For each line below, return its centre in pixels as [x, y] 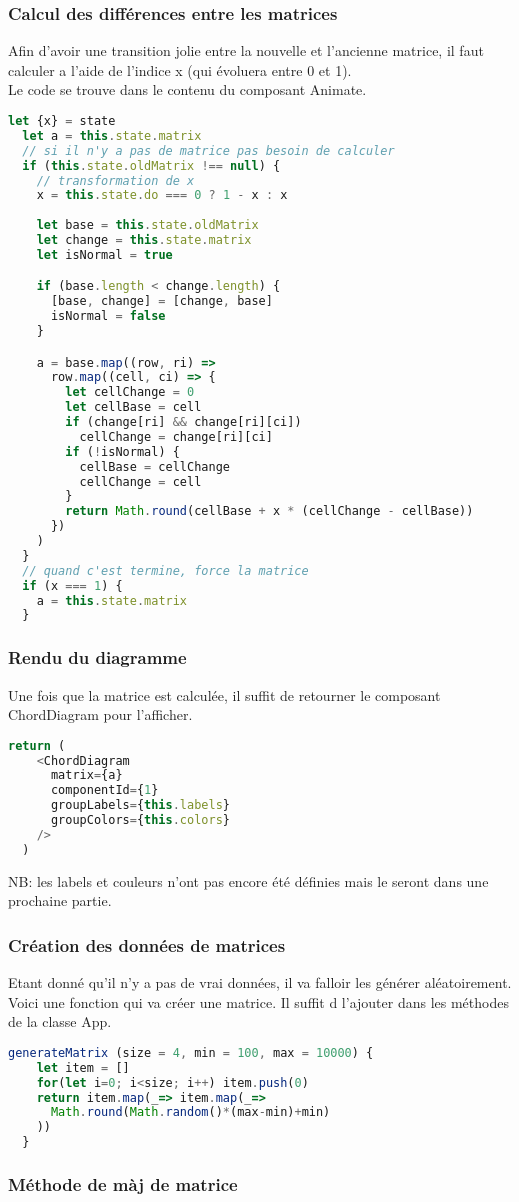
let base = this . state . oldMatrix [147, 225]
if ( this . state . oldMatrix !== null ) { [151, 165]
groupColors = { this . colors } [140, 820]
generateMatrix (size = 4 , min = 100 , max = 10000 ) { [191, 1052]
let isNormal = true [104, 254]
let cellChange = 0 [130, 392]
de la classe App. [60, 1021]
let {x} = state [62, 121]
